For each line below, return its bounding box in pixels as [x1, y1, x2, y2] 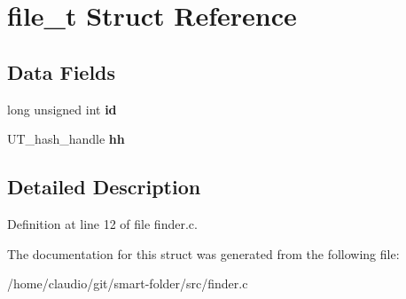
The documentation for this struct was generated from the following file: [7, 244, 400, 263]
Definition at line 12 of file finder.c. [7, 214, 198, 232]
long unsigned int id [7, 99, 117, 118]
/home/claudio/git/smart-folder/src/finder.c [7, 274, 248, 293]
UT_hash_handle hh [7, 130, 125, 148]
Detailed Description [7, 173, 201, 201]
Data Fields [7, 58, 116, 85]
